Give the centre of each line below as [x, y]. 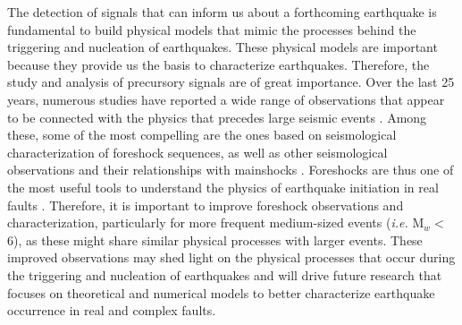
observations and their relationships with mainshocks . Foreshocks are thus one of [231, 170]
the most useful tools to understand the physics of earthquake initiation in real [223, 187]
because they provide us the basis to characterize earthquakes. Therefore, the [218, 64]
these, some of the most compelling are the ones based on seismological [202, 135]
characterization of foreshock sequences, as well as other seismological [197, 152]
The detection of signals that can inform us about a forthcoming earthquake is [222, 12]
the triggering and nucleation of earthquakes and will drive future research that [225, 274]
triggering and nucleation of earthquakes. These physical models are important [223, 47]
